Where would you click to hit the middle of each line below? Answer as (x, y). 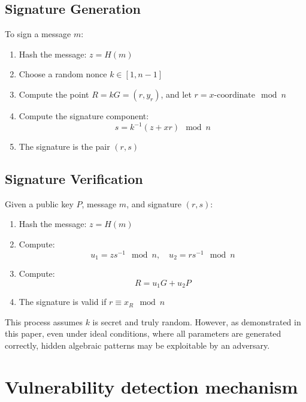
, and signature (154, 203)
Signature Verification (74, 179)
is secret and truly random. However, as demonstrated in (197, 321)
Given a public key (39, 203)
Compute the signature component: (84, 115)
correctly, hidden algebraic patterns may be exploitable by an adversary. (137, 345)
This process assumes (44, 321)
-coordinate (235, 95)
